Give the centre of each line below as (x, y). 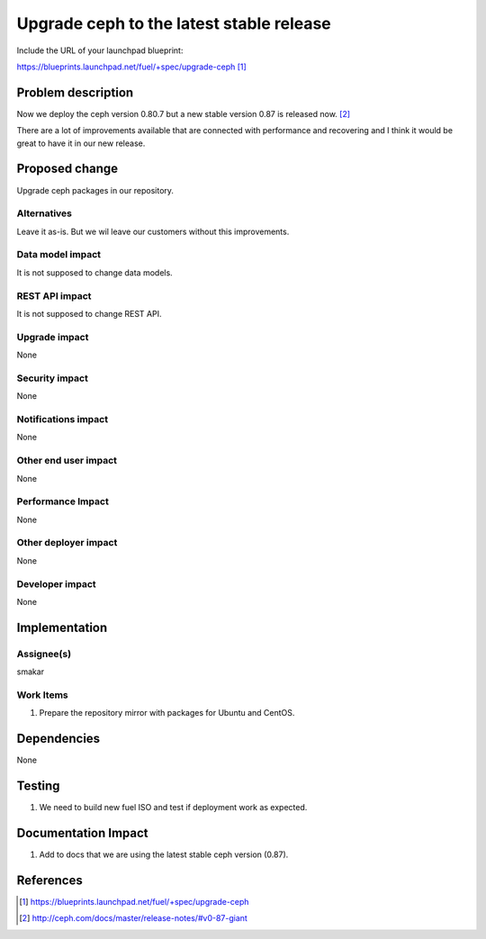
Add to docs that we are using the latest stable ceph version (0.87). (164, 854)
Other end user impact (67, 461)
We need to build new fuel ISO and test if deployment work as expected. (173, 808)
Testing (38, 786)
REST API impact (54, 295)
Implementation (62, 627)
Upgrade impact (53, 337)
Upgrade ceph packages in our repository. (95, 190)
